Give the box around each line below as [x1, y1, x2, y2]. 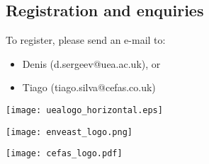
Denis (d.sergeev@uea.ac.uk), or [22, 56, 161, 71]
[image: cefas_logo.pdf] [6, 148, 123, 159]
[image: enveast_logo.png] [6, 127, 132, 137]
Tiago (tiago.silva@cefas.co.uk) [22, 80, 156, 95]
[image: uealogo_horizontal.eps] [6, 105, 163, 115]
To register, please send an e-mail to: [6, 33, 166, 47]
